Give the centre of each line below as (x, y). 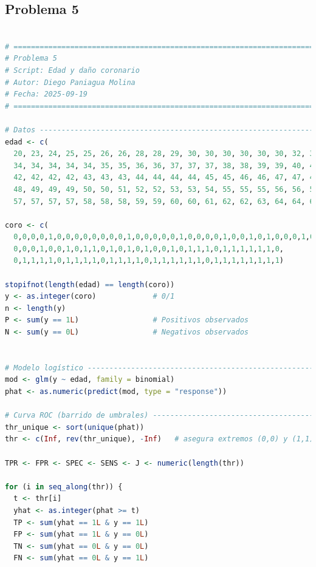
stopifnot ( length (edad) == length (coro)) (90, 284)
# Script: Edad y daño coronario (72, 70)
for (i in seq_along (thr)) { (64, 487)
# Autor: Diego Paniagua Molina (70, 82)
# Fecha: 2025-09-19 (46, 94)
